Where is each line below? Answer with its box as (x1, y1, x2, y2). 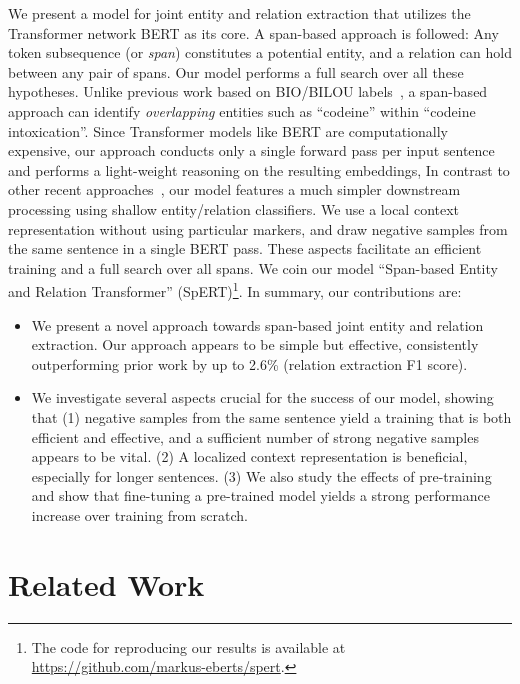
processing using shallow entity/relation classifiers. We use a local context (8, 198, 460, 219)
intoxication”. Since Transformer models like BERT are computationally (8, 120, 448, 141)
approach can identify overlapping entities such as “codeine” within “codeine (8, 100, 476, 121)
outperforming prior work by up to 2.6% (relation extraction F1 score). (31, 353, 468, 374)
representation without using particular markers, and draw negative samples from (8, 218, 508, 239)
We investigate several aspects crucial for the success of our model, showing (31, 387, 494, 408)
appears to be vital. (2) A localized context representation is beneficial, (31, 446, 468, 467)
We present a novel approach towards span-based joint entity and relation (31, 314, 484, 335)
